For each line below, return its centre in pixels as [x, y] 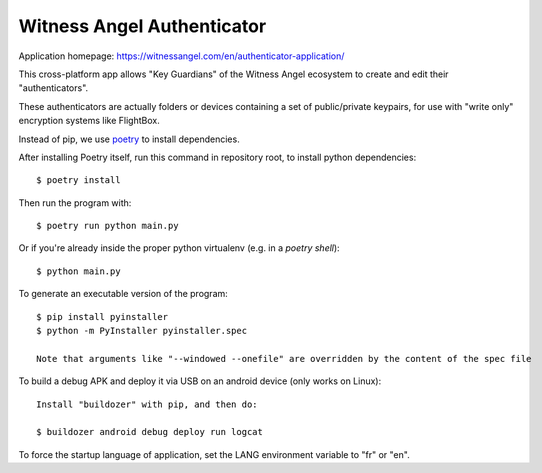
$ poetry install [78, 180]
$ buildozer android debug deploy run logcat [150, 432]
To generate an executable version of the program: [123, 294]
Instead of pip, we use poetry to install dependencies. [129, 139]
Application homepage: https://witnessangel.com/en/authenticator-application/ [181, 56]
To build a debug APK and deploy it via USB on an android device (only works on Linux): [200, 381]
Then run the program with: [75, 202]
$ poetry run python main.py [107, 226]
